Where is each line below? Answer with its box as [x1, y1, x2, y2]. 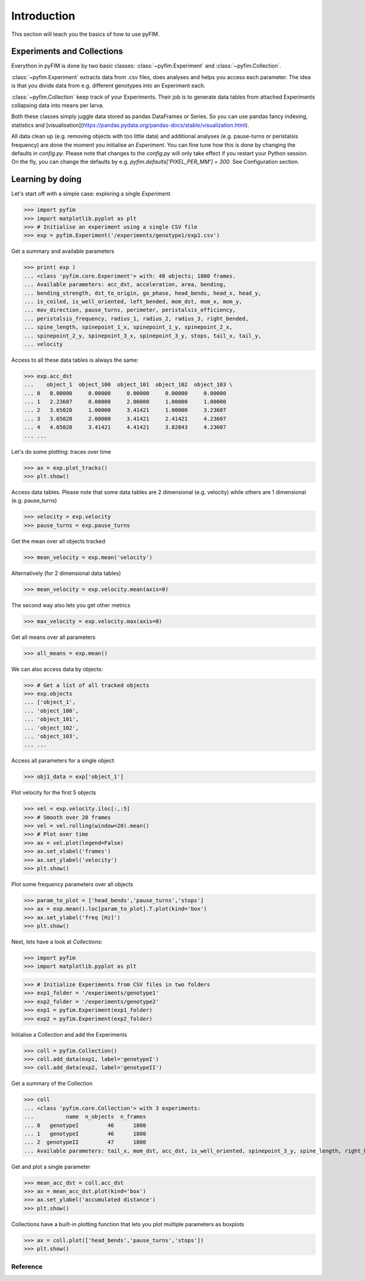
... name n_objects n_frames [24, 1113, 146, 1120]
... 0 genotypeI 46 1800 [24, 1121, 146, 1129]
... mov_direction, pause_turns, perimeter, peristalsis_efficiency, [24, 306, 236, 314]
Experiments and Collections [11, 46, 123, 57]
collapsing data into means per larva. [11, 102, 104, 109]
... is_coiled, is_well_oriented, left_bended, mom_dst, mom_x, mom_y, [24, 298, 243, 305]
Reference [11, 1262, 43, 1271]
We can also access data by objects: [11, 665, 103, 672]
